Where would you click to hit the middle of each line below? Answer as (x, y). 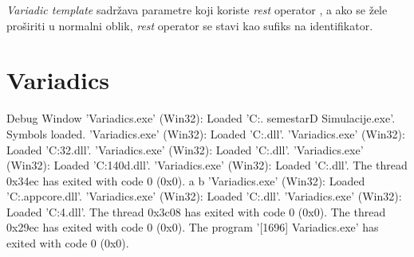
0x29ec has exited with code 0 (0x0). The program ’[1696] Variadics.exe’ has (193, 227)
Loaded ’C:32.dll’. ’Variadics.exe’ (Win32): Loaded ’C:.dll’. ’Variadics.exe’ (185, 149)
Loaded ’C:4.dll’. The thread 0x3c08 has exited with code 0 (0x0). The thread (196, 211)
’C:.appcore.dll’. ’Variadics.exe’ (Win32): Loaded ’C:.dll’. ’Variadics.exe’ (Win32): (204, 196)
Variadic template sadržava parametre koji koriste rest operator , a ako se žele (197, 10)
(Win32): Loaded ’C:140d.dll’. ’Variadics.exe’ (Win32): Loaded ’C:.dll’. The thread (207, 165)
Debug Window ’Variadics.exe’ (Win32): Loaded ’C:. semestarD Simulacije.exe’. (201, 118)
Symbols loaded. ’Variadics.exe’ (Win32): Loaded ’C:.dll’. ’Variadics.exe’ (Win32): (206, 133)
